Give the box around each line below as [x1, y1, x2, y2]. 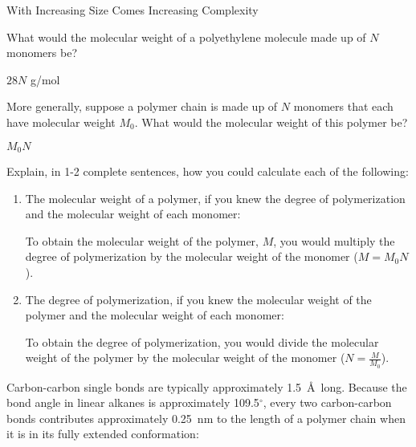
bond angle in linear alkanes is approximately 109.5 [6, 394, 259, 411]
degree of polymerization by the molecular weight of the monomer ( [25, 248, 358, 265]
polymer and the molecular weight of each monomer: [25, 307, 284, 323]
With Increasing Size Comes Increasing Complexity [6, 2, 259, 18]
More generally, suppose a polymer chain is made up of [6, 98, 278, 115]
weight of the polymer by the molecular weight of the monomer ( [25, 349, 345, 366]
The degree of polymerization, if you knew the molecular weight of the [25, 291, 372, 307]
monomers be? [6, 44, 77, 61]
